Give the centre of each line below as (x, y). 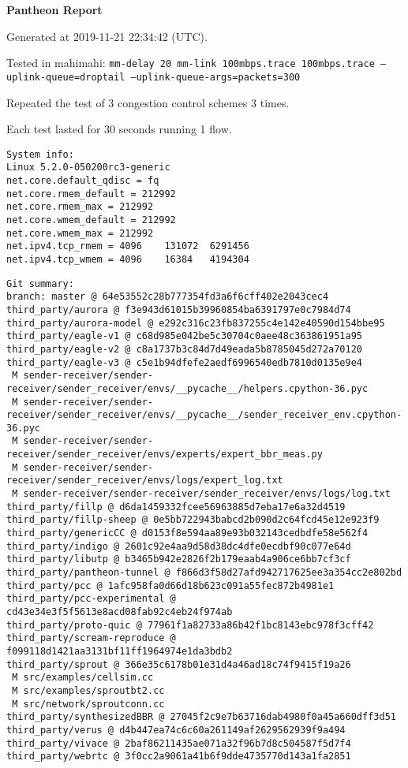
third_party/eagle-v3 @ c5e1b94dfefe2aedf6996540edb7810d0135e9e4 (185, 362)
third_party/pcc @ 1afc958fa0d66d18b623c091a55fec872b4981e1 (170, 585)
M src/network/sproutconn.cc (88, 704)
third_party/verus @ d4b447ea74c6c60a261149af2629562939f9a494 (176, 730)
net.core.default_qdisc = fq (83, 181)
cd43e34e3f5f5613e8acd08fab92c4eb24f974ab (120, 612)
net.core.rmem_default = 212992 (91, 194)
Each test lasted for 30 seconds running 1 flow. (119, 129)
